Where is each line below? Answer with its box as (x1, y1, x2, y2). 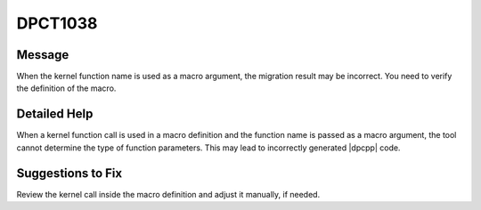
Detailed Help (16, 107, 94, 122)
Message (16, 47, 69, 62)
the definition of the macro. (16, 83, 117, 93)
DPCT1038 (16, 13, 98, 33)
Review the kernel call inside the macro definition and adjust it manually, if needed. (16, 189, 321, 199)
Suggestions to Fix (16, 166, 123, 181)
